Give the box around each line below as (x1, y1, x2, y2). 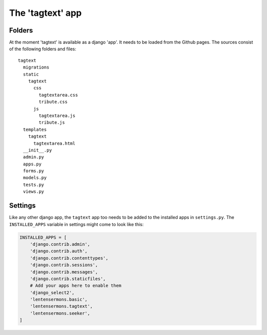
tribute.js (39, 120, 65, 125)
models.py (23, 175, 47, 181)
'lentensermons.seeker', (30, 310, 90, 316)
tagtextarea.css (39, 92, 78, 98)
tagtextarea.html (33, 141, 76, 146)
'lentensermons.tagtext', (30, 303, 93, 309)
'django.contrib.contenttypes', (30, 255, 109, 261)
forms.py (23, 168, 44, 174)
